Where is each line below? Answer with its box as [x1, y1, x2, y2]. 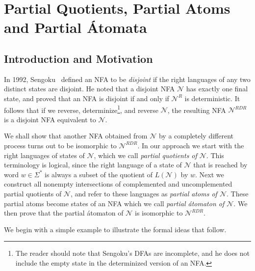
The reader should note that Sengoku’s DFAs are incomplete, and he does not [15, 248, 250, 258]
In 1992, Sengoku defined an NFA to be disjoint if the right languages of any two [4, 74, 251, 84]
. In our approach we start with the [137, 140, 244, 150]
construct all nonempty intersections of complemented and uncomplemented [4, 179, 232, 189]
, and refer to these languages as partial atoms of [70, 188, 217, 198]
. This [206, 150, 224, 160]
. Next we [195, 169, 224, 179]
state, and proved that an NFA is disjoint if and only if [4, 93, 169, 103]
